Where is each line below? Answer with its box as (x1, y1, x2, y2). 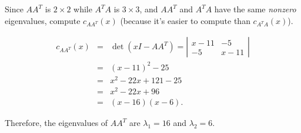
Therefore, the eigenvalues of (5, 117, 108, 129)
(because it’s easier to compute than (120, 14, 250, 26)
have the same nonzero (214, 3, 296, 15)
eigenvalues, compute (5, 14, 81, 26)
